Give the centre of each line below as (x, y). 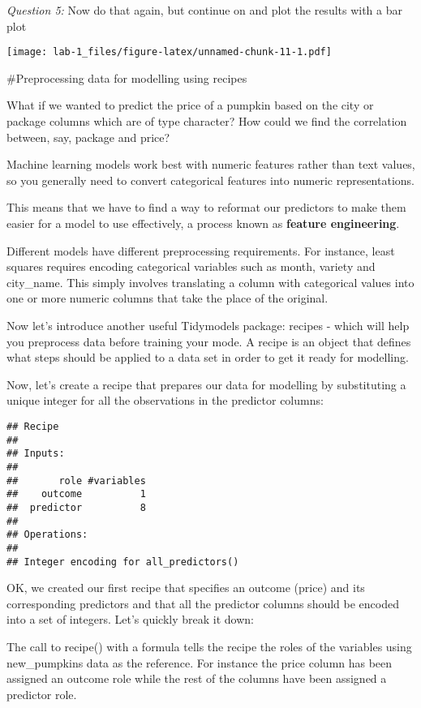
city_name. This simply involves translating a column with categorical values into (210, 282)
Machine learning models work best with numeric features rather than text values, (211, 164)
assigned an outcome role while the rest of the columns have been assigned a (197, 678)
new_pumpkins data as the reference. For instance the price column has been (200, 662)
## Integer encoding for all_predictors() (123, 562)
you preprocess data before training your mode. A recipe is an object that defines (209, 341)
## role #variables (76, 481)
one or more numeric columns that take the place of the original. (168, 298)
